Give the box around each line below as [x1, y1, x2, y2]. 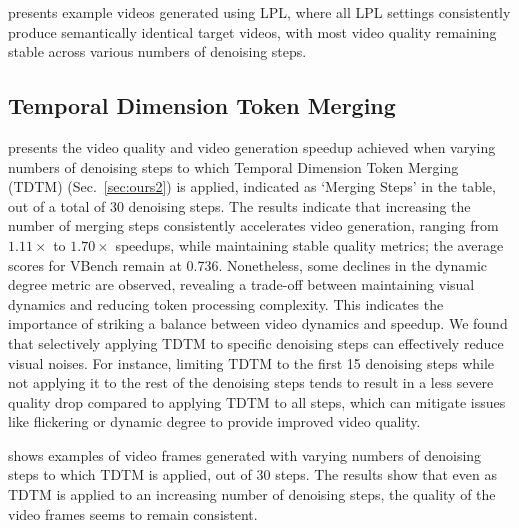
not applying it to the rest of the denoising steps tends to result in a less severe [8, 372, 494, 393]
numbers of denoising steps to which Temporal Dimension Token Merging [8, 156, 459, 177]
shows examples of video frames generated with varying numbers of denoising [8, 444, 482, 465]
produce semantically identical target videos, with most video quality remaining [8, 21, 497, 42]
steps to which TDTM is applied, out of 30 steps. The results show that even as [8, 464, 497, 485]
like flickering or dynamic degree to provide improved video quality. [8, 411, 421, 432]
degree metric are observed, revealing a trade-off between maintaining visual [8, 274, 475, 295]
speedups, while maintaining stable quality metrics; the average [115, 234, 504, 255]
